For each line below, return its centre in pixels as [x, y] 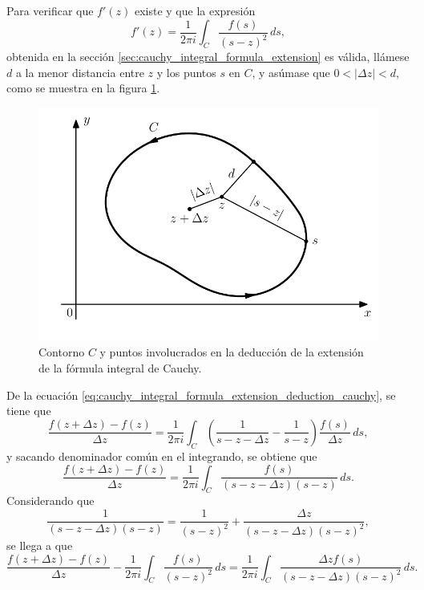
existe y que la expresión [195, 10]
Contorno [62, 352]
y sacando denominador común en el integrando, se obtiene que [162, 456]
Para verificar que [50, 10]
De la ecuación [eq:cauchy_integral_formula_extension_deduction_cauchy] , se [201, 395]
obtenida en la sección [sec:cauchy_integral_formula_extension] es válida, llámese [208, 56]
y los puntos [186, 72]
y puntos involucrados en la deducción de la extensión [232, 352]
